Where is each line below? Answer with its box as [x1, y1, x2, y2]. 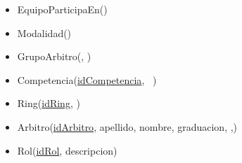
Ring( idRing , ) [17, 96, 80, 111]
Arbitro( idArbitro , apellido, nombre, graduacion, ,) [17, 119, 238, 134]
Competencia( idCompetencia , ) [17, 72, 157, 87]
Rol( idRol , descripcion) [17, 143, 117, 157]
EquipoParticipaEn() [17, 2, 108, 16]
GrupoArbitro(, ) [17, 49, 91, 64]
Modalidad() [17, 25, 72, 40]
